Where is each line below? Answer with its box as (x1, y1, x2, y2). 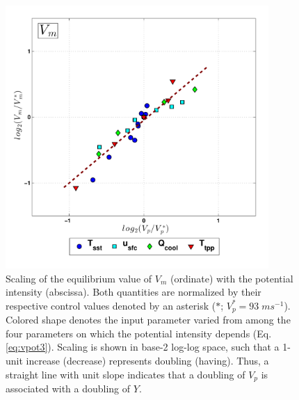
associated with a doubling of (6, 381, 131, 395)
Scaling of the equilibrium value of (6, 271, 152, 285)
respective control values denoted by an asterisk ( (6, 298, 216, 312)
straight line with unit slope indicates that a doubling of (6, 367, 245, 381)
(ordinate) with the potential (170, 271, 293, 285)
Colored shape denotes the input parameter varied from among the (6, 312, 291, 327)
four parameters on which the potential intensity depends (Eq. (6, 326, 272, 340)
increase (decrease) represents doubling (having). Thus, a (26, 353, 269, 367)
